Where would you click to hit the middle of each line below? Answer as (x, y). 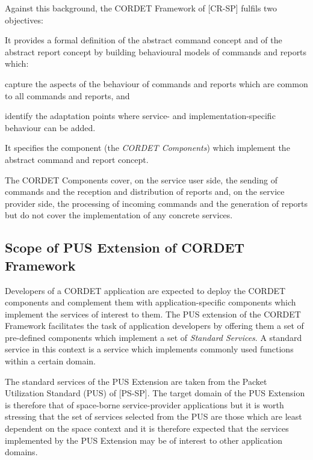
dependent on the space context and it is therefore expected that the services (147, 428)
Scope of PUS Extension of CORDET (125, 247)
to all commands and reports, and (67, 95)
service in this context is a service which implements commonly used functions (149, 349)
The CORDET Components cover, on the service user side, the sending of (141, 179)
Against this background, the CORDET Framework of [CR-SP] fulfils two (141, 8)
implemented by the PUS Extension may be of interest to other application (144, 440)
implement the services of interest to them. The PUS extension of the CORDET (153, 314)
